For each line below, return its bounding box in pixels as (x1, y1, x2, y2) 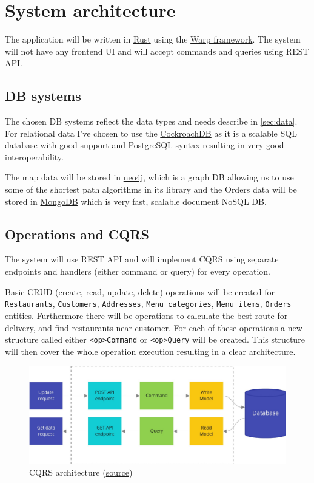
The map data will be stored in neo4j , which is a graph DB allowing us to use (5, 171, 294, 183)
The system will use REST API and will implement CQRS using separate (5, 253, 279, 265)
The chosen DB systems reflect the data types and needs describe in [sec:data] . (5, 115, 298, 128)
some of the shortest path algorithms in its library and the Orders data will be (5, 183, 297, 196)
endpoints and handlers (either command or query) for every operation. (5, 265, 270, 278)
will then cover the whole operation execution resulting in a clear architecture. (5, 344, 296, 357)
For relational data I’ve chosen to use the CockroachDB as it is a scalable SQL (5, 126, 297, 139)
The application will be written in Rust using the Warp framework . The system (5, 33, 301, 46)
